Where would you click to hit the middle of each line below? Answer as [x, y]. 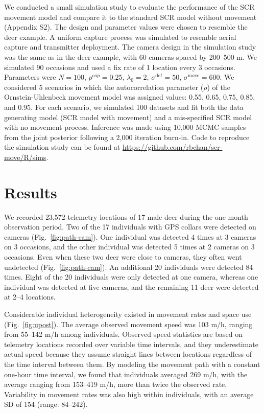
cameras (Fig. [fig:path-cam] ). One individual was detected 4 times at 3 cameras [130, 236]
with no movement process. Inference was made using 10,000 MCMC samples [125, 127]
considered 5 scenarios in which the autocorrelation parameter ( [104, 87]
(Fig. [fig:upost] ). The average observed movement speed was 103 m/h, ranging [128, 324]
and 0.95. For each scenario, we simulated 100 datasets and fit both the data [124, 107]
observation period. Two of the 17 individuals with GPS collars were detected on [130, 227]
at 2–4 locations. [30, 297]
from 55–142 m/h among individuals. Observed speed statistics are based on [123, 334]
